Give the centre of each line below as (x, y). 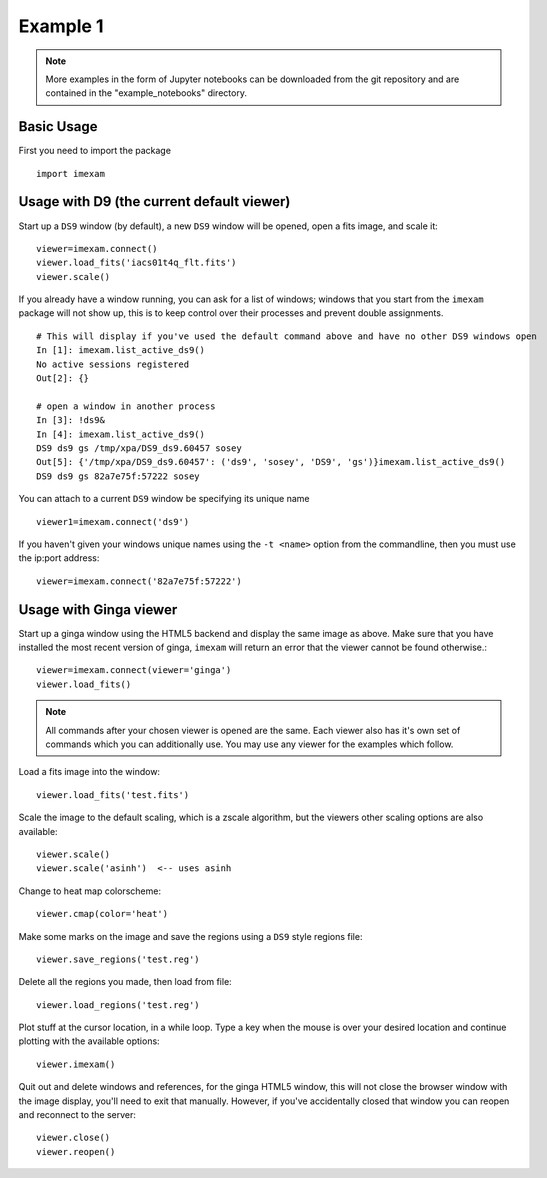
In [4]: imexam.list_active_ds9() (120, 434)
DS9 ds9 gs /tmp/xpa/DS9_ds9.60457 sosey (139, 448)
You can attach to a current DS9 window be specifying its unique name (164, 499)
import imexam (70, 173)
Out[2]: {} (63, 378)
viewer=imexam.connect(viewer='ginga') (134, 670)
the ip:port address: (59, 558)
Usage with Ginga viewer (98, 609)
